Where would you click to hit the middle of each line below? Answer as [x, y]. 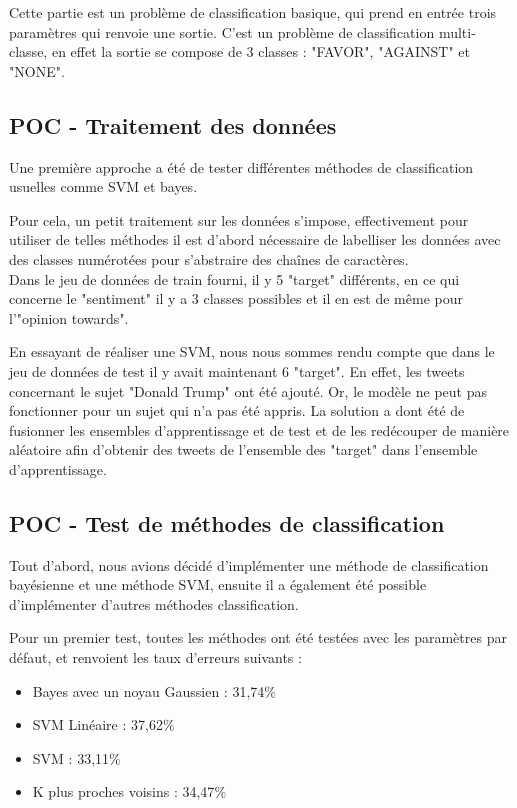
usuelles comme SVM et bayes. [103, 186]
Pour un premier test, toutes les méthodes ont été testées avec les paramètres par [258, 637]
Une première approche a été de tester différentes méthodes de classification [241, 166]
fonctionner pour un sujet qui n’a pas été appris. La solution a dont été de [237, 410]
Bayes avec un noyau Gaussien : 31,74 [148, 690]
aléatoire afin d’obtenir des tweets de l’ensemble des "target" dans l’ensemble [243, 449]
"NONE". [37, 70]
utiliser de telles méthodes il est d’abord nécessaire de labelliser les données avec [255, 239]
